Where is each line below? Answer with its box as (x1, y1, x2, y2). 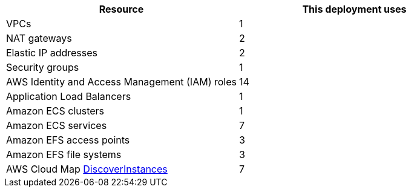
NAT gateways (6, 32, 72, 44)
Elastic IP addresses (6, 47, 98, 59)
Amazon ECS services (6, 119, 107, 131)
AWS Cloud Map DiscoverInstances (6, 163, 168, 175)
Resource (99, 3, 144, 15)
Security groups (6, 61, 79, 73)
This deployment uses (302, 3, 407, 15)
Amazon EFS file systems (6, 148, 122, 161)
